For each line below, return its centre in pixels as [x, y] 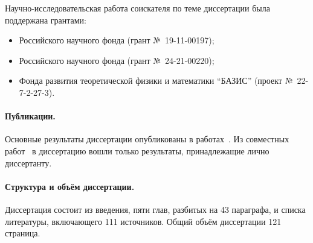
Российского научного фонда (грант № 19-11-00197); [117, 40]
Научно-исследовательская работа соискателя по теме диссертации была [137, 8]
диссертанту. [28, 163]
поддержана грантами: [46, 20]
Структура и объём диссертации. [70, 186]
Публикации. [30, 116]
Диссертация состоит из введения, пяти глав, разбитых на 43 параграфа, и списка [155, 209]
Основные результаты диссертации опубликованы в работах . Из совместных [147, 139]
